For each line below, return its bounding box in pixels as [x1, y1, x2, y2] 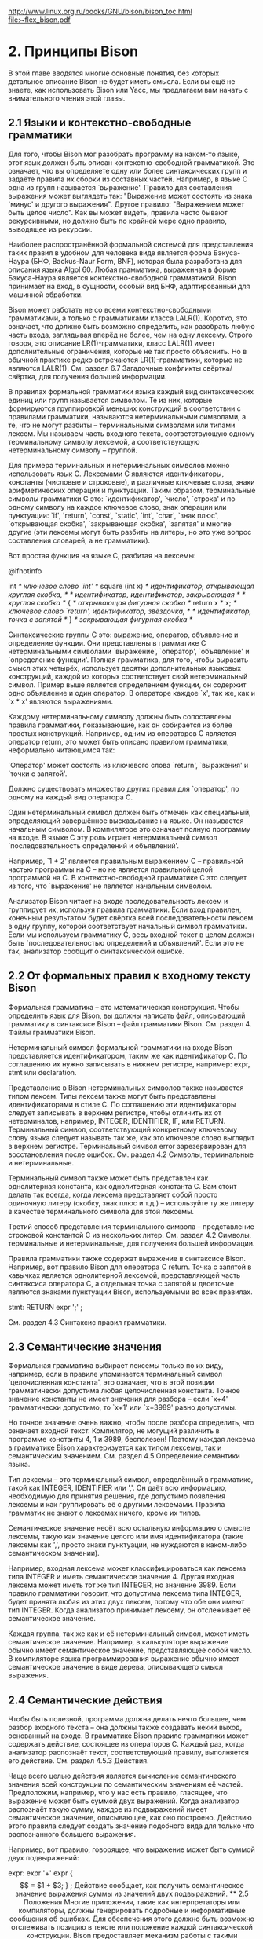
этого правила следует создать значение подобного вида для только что [8, 1821, 254, 1831]
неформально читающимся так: [8, 745, 115, 755]
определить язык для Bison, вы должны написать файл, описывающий [8, 1011, 246, 1020]
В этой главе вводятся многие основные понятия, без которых [8, 68, 220, 78]
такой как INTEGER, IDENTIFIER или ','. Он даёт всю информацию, [8, 1484, 228, 1493]
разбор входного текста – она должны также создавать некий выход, [8, 1723, 243, 1732]
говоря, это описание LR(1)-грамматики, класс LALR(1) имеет [8, 338, 216, 348]
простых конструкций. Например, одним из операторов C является [8, 728, 236, 737]
